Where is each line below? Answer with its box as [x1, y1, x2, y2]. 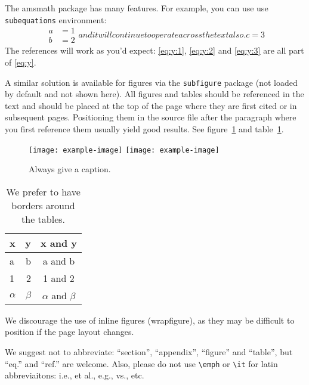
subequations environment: [5, 13, 107, 26]
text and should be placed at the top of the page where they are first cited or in [5, 99, 297, 111]
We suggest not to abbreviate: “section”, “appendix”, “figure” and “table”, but [5, 345, 293, 358]
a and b [42, 253, 75, 268]
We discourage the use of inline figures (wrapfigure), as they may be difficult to [5, 313, 295, 326]
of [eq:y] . [5, 55, 36, 68]
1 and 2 [43, 271, 75, 285]
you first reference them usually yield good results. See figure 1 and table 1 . [5, 122, 284, 135]
